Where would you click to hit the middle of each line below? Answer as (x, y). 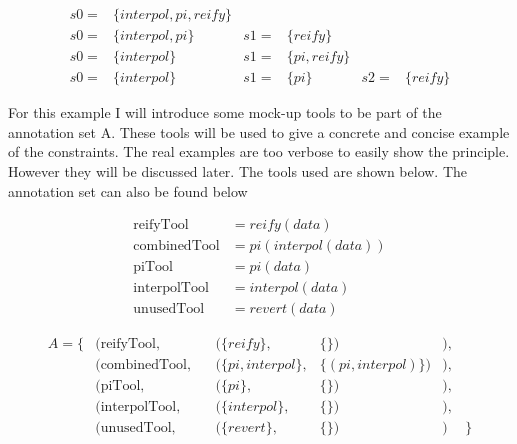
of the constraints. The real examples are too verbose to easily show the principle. (259, 151)
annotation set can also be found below (128, 190)
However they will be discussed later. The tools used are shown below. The (238, 170)
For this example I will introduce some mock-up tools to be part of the (225, 112)
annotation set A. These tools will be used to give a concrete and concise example (259, 131)
